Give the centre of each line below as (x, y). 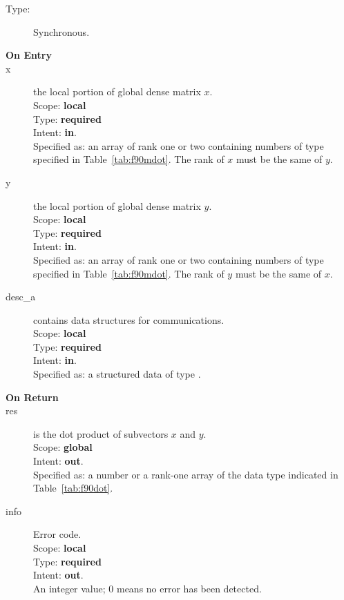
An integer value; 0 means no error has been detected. (147, 588)
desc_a (21, 297)
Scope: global (63, 447)
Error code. (57, 534)
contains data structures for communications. (129, 319)
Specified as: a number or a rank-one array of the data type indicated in (186, 474)
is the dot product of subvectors (101, 433)
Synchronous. (61, 31)
